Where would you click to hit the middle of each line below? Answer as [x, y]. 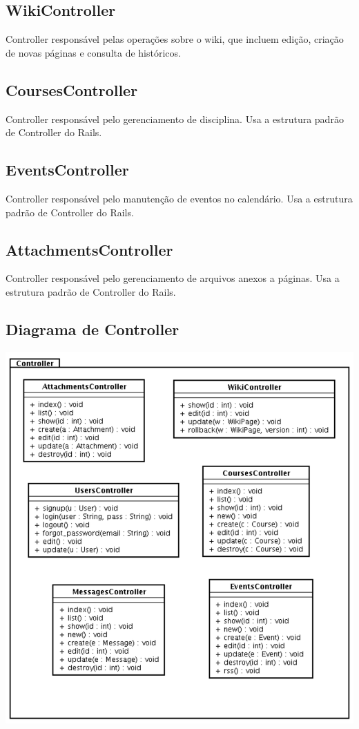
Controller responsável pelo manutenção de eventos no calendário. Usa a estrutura [179, 198]
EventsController [67, 170]
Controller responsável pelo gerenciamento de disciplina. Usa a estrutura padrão [175, 119]
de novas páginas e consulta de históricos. [93, 52]
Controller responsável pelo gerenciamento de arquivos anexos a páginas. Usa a [173, 278]
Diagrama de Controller [93, 329]
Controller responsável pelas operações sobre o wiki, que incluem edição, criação [175, 39]
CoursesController [72, 89]
